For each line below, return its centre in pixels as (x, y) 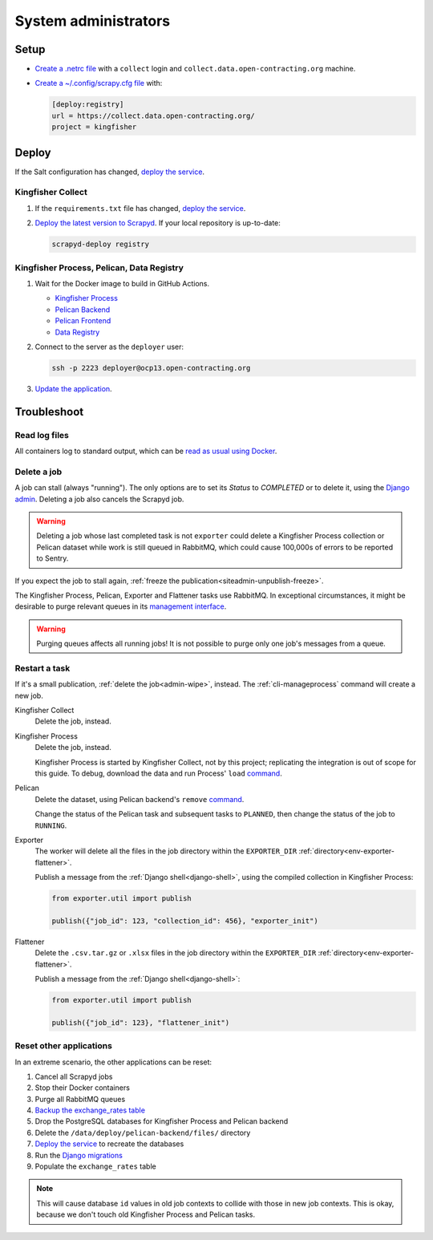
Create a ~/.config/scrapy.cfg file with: (99, 83)
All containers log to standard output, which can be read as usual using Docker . (146, 451)
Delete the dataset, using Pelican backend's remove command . (140, 799)
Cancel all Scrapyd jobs (74, 1076)
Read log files (42, 435)
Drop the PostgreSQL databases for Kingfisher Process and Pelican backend (162, 1121)
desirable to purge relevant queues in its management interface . (121, 606)
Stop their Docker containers (82, 1088)
